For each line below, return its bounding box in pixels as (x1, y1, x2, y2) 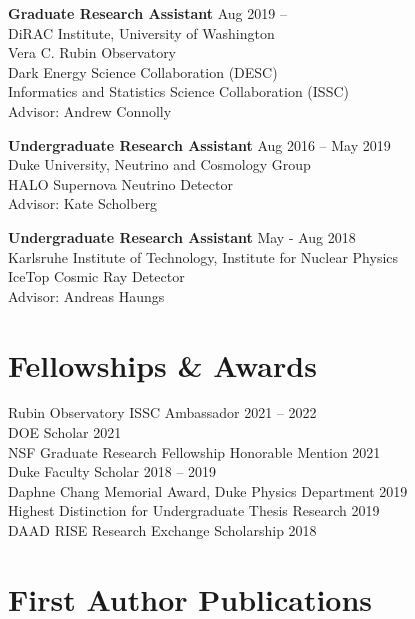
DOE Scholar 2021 (8, 422, 122, 443)
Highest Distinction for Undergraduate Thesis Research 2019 (8, 500, 380, 521)
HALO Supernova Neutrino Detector (8, 173, 233, 194)
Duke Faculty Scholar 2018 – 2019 (8, 461, 217, 482)
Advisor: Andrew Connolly (8, 100, 172, 121)
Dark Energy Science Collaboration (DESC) (8, 61, 278, 82)
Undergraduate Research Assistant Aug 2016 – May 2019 (8, 134, 391, 155)
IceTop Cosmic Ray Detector (8, 266, 185, 287)
